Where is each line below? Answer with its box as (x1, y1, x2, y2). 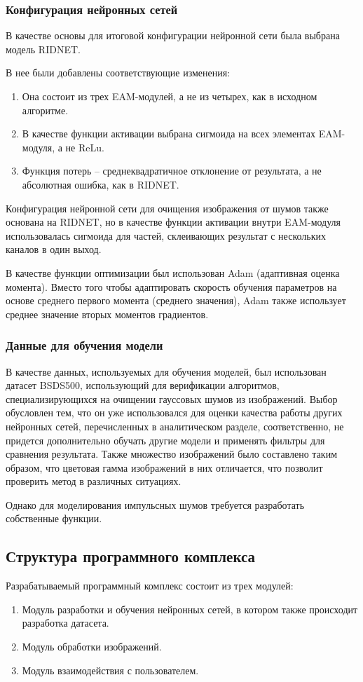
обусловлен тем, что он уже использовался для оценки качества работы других (6, 405, 343, 420)
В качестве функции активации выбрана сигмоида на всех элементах (22, 126, 316, 141)
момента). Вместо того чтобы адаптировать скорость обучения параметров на (6, 279, 337, 294)
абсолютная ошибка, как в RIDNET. (22, 177, 179, 191)
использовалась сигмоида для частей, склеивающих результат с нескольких (6, 228, 326, 243)
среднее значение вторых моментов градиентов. (6, 306, 209, 321)
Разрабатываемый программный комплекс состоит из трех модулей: (6, 578, 294, 593)
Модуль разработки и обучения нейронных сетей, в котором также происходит (22, 601, 358, 616)
